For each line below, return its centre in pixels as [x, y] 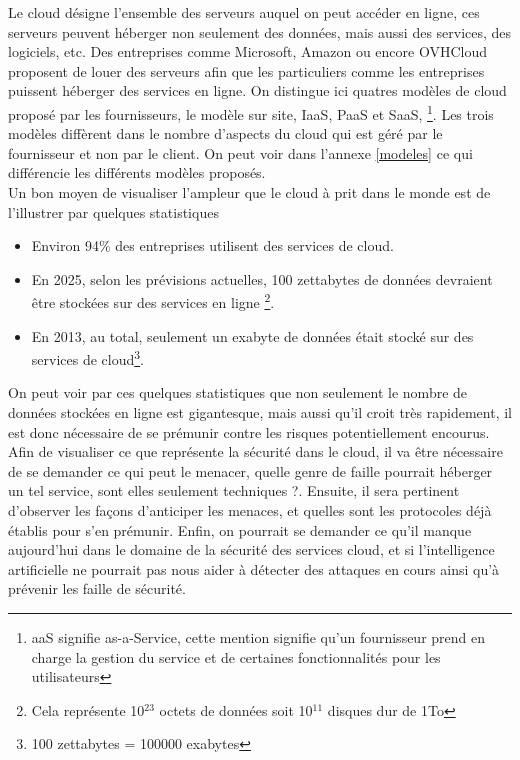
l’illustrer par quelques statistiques [113, 211]
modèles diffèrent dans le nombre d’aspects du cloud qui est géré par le [225, 133]
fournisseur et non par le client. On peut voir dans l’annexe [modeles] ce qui [240, 152]
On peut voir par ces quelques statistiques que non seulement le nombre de [238, 392]
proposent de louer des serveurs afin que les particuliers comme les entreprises [246, 70]
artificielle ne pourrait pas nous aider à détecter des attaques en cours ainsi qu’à [254, 568]
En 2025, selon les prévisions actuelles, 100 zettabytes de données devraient [262, 278]
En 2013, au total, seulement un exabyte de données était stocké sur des [252, 335]
